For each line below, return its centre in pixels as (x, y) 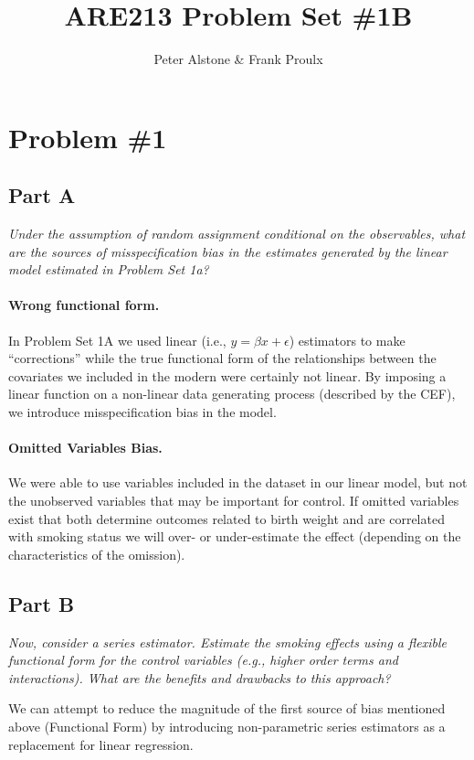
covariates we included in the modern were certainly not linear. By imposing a (227, 375)
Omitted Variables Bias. (85, 448)
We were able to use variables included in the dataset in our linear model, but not (238, 482)
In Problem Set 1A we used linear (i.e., (117, 340)
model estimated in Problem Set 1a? (109, 269)
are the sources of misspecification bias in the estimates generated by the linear (228, 251)
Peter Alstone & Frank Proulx (238, 59)
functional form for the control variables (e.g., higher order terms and (203, 660)
